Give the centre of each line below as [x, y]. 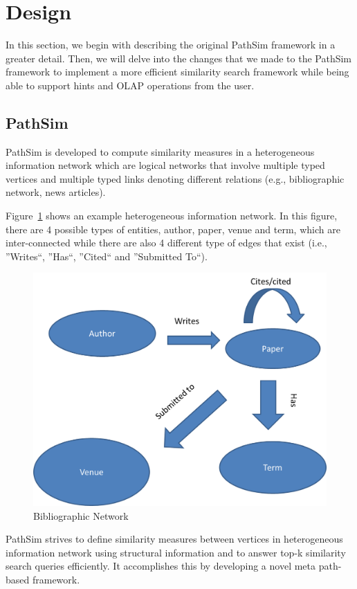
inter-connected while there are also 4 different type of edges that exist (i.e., [166, 243]
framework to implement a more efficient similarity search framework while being [177, 72]
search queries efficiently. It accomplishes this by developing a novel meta [161, 566]
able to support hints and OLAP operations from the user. [130, 85]
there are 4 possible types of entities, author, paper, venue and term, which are [173, 229]
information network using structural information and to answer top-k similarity [176, 552]
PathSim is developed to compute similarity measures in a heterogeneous [160, 151]
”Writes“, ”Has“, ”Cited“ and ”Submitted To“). [107, 256]
